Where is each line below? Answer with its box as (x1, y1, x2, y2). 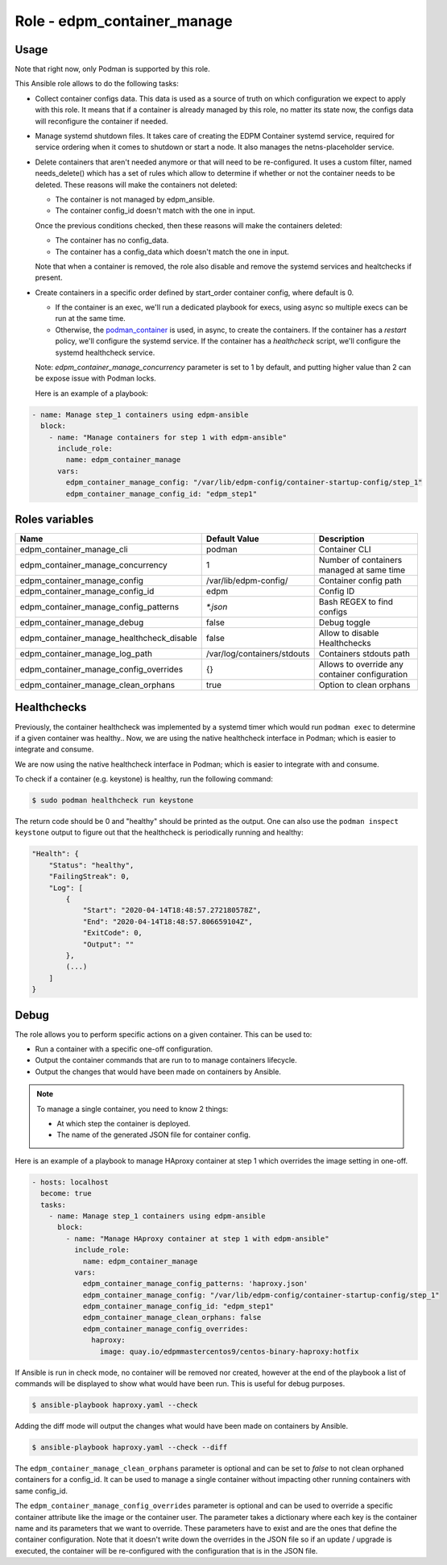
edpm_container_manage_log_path (19, 648, 153, 660)
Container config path (318, 575, 402, 586)
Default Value (205, 533, 259, 544)
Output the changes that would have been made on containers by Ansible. (35, 1067, 282, 1076)
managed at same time (318, 564, 406, 576)
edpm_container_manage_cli (19, 544, 128, 556)
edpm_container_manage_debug (19, 617, 144, 628)
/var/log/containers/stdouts (205, 648, 310, 660)
